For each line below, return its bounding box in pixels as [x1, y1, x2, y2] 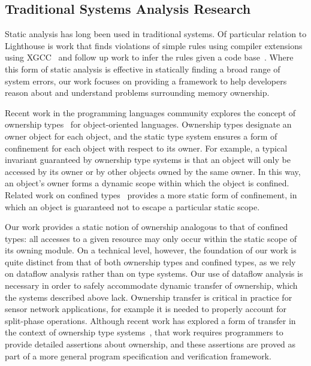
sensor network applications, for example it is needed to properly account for [5, 303, 286, 315]
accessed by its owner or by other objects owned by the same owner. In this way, [5, 165, 301, 177]
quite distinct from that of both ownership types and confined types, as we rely [5, 255, 296, 268]
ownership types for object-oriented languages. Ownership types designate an [5, 118, 292, 131]
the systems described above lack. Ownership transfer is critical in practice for [5, 291, 292, 303]
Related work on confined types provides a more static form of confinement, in [5, 188, 297, 201]
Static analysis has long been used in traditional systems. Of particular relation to [5, 28, 307, 40]
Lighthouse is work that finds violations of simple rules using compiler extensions [5, 39, 303, 52]
